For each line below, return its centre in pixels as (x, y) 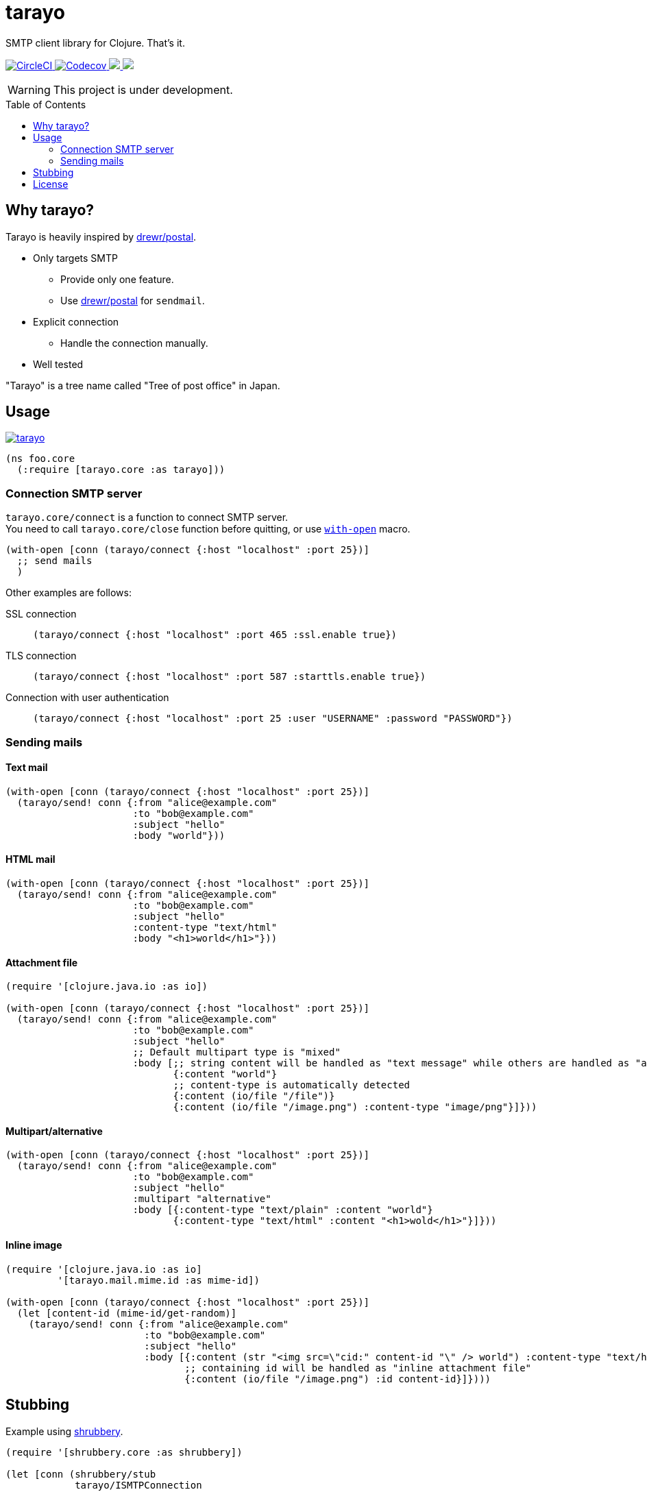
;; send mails (54, 561)
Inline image (34, 1245)
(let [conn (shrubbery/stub (81, 1474)
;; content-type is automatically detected (292, 1085)
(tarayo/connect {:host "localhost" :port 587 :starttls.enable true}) (230, 677)
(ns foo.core (40, 459)
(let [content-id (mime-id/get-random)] (127, 1313)
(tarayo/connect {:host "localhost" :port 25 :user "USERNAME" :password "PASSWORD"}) (273, 719)
